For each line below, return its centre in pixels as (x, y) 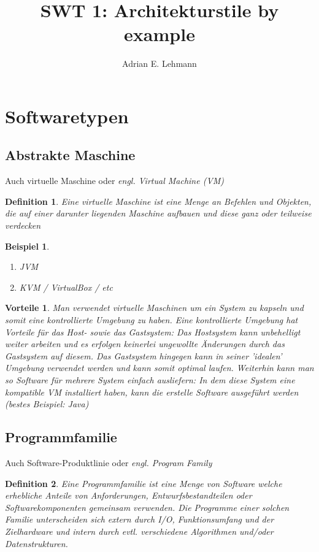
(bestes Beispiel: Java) (47, 404)
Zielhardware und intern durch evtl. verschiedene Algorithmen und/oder (139, 531)
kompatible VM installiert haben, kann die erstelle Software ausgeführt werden (152, 392)
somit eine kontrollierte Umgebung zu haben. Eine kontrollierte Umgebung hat (152, 320)
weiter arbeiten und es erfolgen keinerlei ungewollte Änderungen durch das (145, 344)
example (159, 34)
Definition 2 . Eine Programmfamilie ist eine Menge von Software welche (144, 483)
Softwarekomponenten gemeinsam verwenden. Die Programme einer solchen (147, 507)
